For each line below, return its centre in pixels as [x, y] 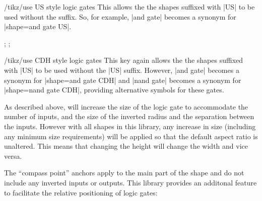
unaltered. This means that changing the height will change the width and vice [126, 146]
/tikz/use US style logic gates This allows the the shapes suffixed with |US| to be [129, 7]
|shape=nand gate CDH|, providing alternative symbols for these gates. [114, 90]
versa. [13, 156]
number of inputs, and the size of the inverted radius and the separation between [129, 116]
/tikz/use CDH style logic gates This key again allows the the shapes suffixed [124, 60]
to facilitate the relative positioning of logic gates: [81, 192]
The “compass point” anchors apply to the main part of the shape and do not [124, 173]
